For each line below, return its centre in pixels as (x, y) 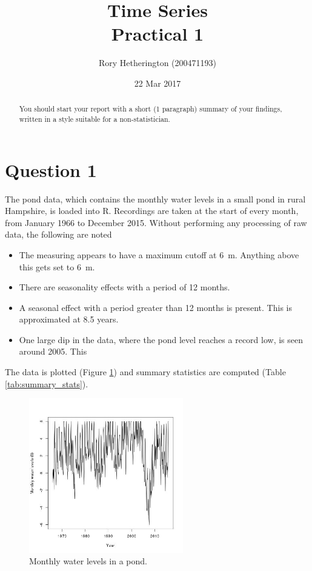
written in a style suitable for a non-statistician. (95, 119)
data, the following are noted (58, 234)
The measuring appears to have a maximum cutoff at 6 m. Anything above (159, 254)
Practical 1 (158, 34)
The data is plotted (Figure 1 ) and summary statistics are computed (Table (145, 372)
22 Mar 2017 (158, 83)
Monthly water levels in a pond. (88, 561)
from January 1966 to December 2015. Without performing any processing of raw (156, 222)
